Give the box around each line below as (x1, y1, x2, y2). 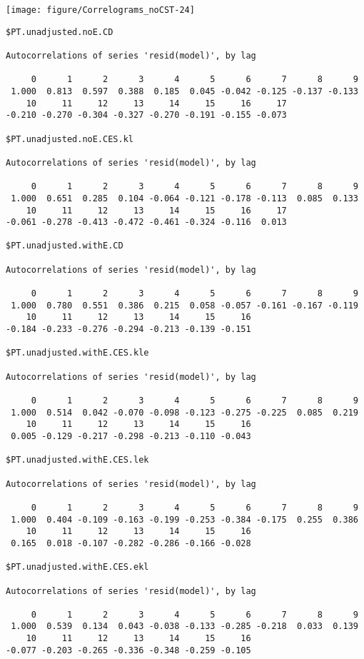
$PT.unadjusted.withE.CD (6, 241, 123, 251)
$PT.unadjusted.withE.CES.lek (6, 455, 149, 466)
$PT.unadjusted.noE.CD (6, 26, 113, 37)
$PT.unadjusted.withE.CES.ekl (6, 562, 149, 573)
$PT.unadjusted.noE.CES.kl (6, 134, 133, 144)
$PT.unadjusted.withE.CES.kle (6, 348, 149, 358)
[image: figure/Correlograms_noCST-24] (6, 5, 195, 15)
